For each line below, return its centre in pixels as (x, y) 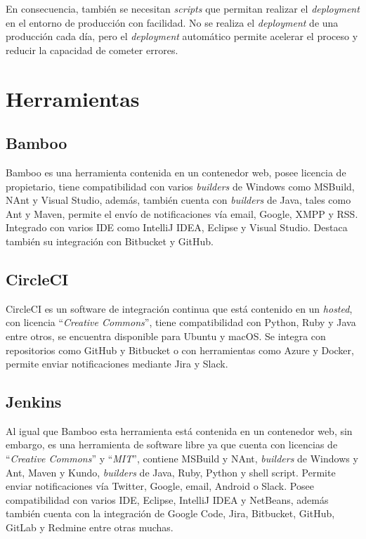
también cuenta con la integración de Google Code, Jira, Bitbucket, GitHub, (170, 513)
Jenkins (34, 402)
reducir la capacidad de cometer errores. (92, 50)
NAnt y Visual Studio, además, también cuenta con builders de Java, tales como (178, 200)
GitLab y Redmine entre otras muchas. (90, 527)
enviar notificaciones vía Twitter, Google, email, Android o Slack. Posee (160, 486)
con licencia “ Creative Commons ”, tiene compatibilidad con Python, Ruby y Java (181, 322)
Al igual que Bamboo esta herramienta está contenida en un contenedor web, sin (179, 430)
